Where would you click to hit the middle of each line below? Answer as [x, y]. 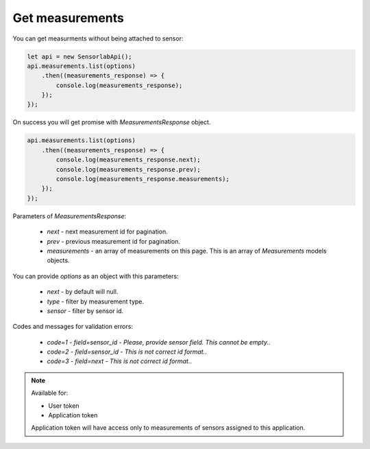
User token [64, 406]
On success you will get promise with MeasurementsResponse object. [112, 122]
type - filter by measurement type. [95, 301]
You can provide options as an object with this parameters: [96, 276]
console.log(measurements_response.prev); [128, 169]
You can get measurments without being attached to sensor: [98, 38]
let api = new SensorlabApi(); [80, 56]
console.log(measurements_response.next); [128, 160]
